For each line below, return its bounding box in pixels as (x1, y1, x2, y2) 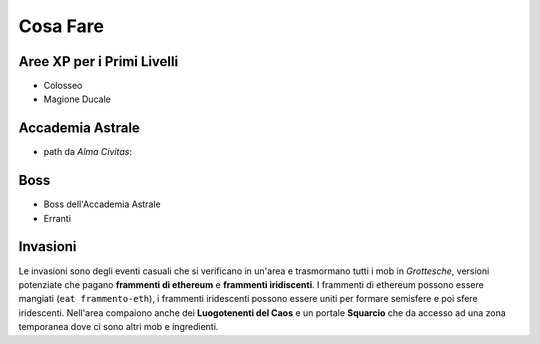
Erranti (43, 212, 72, 224)
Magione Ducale (43, 93, 112, 105)
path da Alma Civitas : (43, 146, 132, 158)
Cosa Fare (18, 15, 105, 37)
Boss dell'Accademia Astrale (43, 198, 162, 210)
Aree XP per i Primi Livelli (18, 53, 179, 70)
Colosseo (43, 80, 83, 92)
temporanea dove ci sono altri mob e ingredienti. (18, 321, 219, 333)
